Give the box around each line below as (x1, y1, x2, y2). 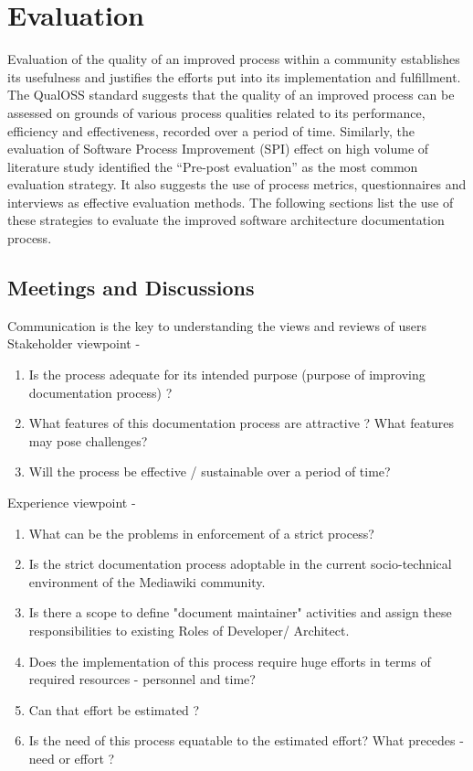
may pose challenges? (28, 431, 148, 450)
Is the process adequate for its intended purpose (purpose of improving (28, 365, 426, 384)
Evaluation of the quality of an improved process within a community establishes (7, 49, 460, 69)
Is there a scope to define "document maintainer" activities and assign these (28, 603, 452, 622)
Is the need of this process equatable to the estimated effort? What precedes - (28, 731, 464, 750)
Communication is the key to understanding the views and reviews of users (7, 316, 427, 335)
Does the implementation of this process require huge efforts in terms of (28, 651, 431, 670)
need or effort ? (28, 748, 115, 767)
